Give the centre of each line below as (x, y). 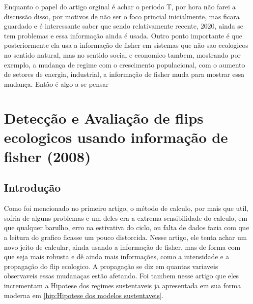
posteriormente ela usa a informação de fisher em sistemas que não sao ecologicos (126, 45)
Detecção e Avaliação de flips (104, 118)
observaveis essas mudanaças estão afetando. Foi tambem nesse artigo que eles (122, 276)
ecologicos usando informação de (116, 137)
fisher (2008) (47, 156)
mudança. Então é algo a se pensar (56, 84)
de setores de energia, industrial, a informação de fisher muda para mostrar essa (124, 74)
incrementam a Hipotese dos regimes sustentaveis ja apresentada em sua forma (123, 286)
